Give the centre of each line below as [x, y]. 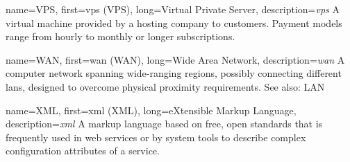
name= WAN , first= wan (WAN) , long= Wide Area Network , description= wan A [175, 59]
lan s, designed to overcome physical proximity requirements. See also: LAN [165, 86]
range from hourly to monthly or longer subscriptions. [120, 36]
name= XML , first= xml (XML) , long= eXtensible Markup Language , [151, 110]
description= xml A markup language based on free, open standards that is [164, 124]
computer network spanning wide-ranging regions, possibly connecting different [174, 73]
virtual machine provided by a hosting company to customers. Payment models [174, 22]
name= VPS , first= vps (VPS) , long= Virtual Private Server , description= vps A [173, 9]
